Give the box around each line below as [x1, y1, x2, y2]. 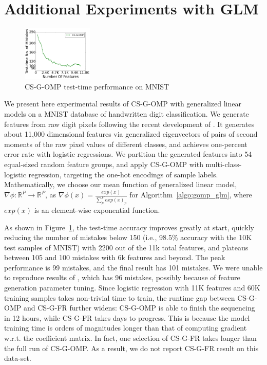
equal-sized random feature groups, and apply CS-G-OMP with [4, 158, 203, 169]
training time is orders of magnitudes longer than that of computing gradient [4, 322, 247, 333]
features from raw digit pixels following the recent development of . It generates [4, 118, 255, 129]
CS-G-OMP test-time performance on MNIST [25, 81, 169, 92]
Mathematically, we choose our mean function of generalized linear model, [4, 179, 237, 190]
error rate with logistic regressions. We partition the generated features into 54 [4, 149, 252, 159]
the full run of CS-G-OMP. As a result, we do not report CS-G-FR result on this [4, 342, 259, 353]
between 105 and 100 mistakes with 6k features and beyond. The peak [4, 252, 225, 263]
